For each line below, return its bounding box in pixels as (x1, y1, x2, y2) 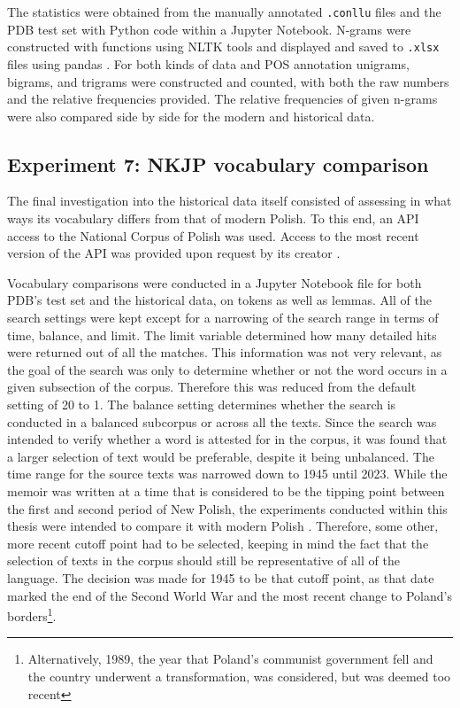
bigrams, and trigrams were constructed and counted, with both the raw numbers (7, 72, 449, 90)
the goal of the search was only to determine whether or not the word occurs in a (7, 360, 448, 378)
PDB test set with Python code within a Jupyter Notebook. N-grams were (7, 19, 411, 38)
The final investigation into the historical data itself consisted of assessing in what (7, 191, 452, 210)
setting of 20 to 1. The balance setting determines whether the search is (7, 395, 396, 414)
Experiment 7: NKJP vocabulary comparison (7, 150, 429, 177)
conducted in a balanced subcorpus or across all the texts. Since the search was (7, 412, 437, 431)
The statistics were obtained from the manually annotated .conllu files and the (7, 3, 441, 20)
